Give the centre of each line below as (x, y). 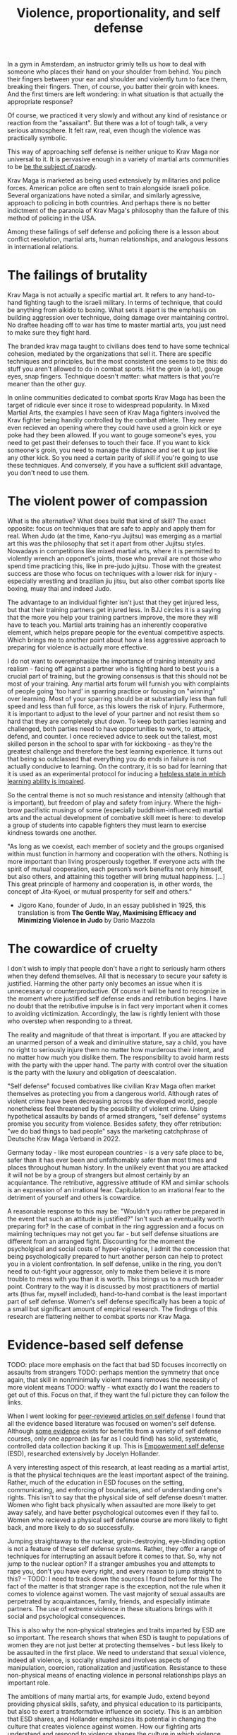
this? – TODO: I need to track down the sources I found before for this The (115, 1579)
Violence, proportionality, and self (119, 13)
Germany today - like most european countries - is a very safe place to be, (116, 1152)
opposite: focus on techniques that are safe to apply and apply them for (111, 529)
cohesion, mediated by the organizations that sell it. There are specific (109, 354)
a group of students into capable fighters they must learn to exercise (107, 825)
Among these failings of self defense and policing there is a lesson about (113, 232)
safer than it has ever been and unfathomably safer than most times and (112, 1160)
